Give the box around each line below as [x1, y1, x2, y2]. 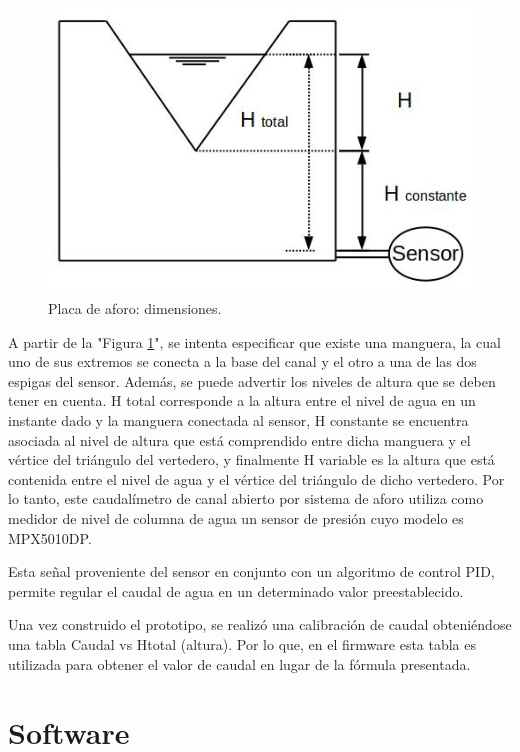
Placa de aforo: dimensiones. [48, 298, 222, 319]
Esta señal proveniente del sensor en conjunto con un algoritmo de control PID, [8, 561, 495, 582]
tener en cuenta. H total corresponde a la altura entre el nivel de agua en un [8, 390, 476, 411]
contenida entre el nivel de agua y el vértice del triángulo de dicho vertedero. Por [8, 468, 505, 489]
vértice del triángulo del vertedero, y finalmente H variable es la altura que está [8, 449, 495, 470]
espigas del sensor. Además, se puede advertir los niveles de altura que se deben [8, 370, 496, 391]
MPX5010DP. [8, 527, 92, 548]
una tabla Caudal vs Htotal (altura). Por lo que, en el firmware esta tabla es [8, 633, 477, 654]
